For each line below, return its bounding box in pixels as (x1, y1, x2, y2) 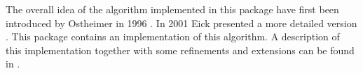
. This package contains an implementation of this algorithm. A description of (6, 29, 340, 44)
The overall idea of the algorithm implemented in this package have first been (6, 2, 339, 16)
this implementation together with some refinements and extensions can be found (6, 42, 355, 57)
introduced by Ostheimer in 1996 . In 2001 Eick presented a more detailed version (6, 15, 357, 30)
